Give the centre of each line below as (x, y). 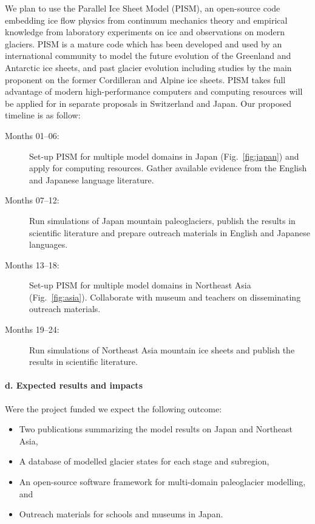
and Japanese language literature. (92, 179)
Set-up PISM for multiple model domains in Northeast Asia (140, 285)
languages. (49, 244)
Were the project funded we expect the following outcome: (113, 408)
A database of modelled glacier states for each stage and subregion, (144, 461)
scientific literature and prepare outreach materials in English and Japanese (170, 232)
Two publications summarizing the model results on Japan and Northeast (156, 429)
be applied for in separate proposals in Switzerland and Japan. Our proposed (148, 103)
